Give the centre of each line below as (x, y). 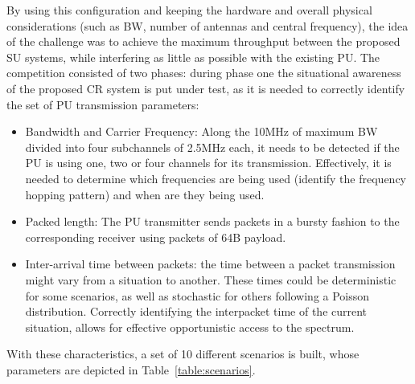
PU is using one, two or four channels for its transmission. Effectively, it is (208, 163)
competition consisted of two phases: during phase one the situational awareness (204, 73)
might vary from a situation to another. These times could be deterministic (211, 279)
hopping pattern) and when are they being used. (145, 194)
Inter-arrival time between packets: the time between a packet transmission (210, 264)
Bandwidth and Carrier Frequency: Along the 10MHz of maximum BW (201, 131)
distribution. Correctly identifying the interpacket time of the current (196, 311)
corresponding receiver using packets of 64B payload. (156, 237)
